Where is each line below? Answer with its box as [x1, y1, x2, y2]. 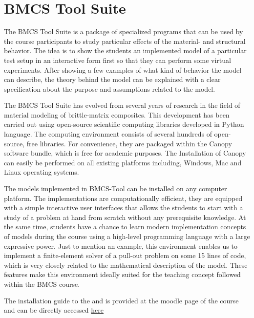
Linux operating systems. [4, 167, 79, 177]
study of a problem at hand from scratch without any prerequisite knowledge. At [4, 212, 246, 222]
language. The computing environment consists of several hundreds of [4, 129, 212, 139]
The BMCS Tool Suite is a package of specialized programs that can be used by [4, 26, 243, 37]
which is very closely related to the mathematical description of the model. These [4, 259, 248, 270]
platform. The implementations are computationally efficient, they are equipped [4, 193, 243, 203]
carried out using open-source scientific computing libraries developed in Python [4, 119, 244, 129]
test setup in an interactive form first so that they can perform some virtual [4, 55, 231, 65]
